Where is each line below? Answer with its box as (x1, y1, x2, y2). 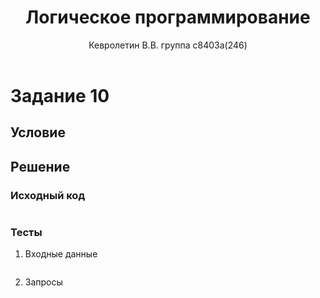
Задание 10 (10, 84, 110, 107)
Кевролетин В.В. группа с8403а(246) (88, 39, 248, 51)
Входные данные (24, 248, 98, 260)
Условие (10, 124, 66, 141)
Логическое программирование (25, 6, 311, 29)
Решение (10, 158, 71, 175)
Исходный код (10, 188, 86, 202)
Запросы (24, 276, 63, 288)
